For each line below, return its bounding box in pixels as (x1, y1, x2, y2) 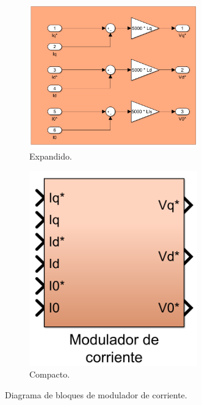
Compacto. (29, 368, 70, 381)
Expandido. (29, 149, 72, 162)
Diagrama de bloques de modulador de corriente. (5, 388, 187, 401)
